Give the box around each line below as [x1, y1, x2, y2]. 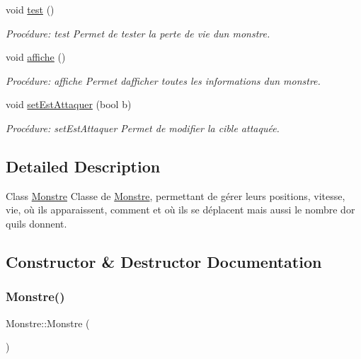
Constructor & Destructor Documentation [6, 250, 322, 272]
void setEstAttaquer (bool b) [6, 97, 132, 112]
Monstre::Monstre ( [6, 315, 90, 330]
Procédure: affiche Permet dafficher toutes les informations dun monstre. [6, 73, 321, 88]
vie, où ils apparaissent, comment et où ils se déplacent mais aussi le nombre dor [6, 202, 355, 217]
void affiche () [6, 49, 66, 64]
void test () [6, 2, 55, 16]
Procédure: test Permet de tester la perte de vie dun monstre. [6, 25, 270, 40]
